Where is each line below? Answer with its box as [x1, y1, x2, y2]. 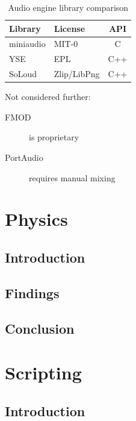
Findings [5, 283, 60, 302]
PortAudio [5, 151, 43, 163]
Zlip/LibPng [54, 67, 100, 80]
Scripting [5, 360, 82, 385]
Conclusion [5, 319, 75, 337]
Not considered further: [5, 90, 91, 103]
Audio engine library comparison [8, 1, 129, 13]
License [54, 22, 85, 34]
